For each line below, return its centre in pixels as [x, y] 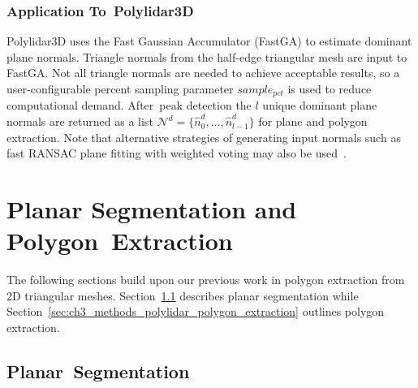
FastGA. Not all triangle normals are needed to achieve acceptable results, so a [203, 73]
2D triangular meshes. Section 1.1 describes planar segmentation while [183, 295]
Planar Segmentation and [152, 209]
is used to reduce [330, 88]
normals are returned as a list [80, 121]
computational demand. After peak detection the [129, 105]
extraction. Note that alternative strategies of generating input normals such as [204, 137]
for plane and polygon [313, 121]
